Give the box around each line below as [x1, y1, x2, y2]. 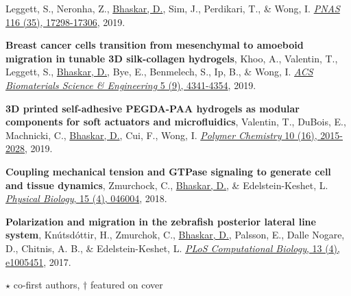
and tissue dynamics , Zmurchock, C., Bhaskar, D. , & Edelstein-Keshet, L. [5, 177, 328, 192]
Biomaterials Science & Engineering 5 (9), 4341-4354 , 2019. [5, 77, 256, 92]
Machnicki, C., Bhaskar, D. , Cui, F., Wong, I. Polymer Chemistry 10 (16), [5, 127, 317, 142]
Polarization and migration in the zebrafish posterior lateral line [5, 214, 316, 228]
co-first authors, [13, 277, 80, 292]
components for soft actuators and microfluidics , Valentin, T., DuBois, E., [5, 114, 346, 129]
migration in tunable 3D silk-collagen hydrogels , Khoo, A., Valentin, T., [5, 51, 338, 65]
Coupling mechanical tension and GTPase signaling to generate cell [5, 164, 331, 178]
